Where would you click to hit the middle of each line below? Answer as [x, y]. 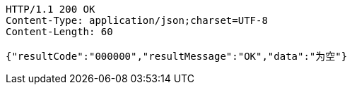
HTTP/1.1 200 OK [51, 9]
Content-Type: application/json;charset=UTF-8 [137, 20]
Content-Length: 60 [59, 32]
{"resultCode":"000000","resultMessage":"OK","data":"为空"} [177, 56]
